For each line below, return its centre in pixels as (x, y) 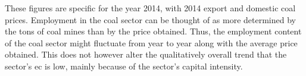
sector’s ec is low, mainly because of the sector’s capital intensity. (124, 66)
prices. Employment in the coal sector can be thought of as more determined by (150, 19)
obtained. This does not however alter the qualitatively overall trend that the (146, 54)
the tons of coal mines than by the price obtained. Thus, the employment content (153, 31)
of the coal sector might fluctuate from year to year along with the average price (151, 42)
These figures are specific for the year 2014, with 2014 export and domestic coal (150, 8)
